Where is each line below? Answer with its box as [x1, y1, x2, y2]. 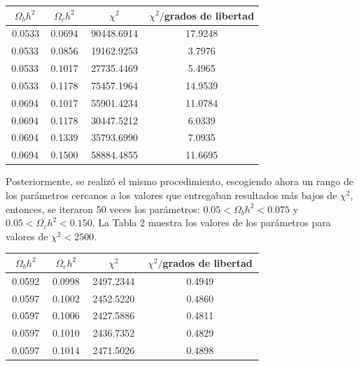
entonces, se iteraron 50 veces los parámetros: [6, 201, 200, 216]
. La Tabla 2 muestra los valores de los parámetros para [92, 215, 331, 230]
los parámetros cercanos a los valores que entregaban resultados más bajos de [6, 187, 337, 202]
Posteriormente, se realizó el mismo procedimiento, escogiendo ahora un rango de [6, 174, 353, 189]
